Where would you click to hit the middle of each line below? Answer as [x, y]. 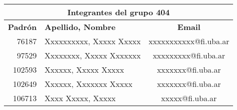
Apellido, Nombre [80, 27]
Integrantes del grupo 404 [118, 12]
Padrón [22, 27]
